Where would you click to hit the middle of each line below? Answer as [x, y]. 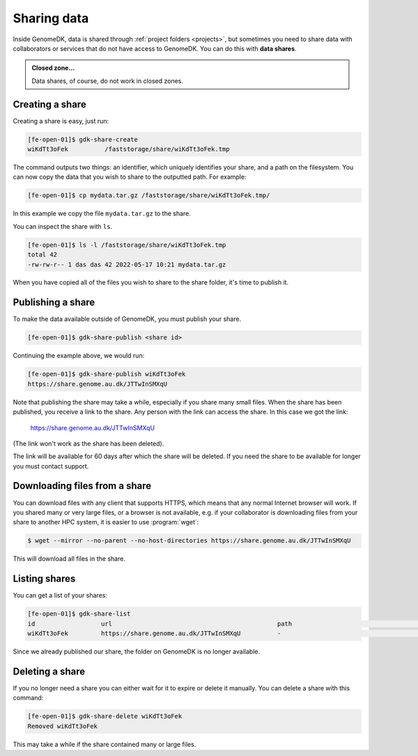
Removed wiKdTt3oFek [62, 726]
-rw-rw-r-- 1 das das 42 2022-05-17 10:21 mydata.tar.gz [127, 264]
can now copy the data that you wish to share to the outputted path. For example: [130, 177]
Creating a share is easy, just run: [61, 121]
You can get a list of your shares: [60, 596]
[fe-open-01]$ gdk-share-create [83, 139]
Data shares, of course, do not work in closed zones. [108, 81]
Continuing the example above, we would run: [79, 356]
